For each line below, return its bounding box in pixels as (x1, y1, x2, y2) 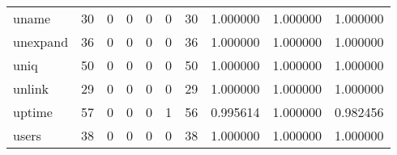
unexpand (13, 32, 69, 51)
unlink (13, 79, 49, 98)
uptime (13, 103, 53, 121)
